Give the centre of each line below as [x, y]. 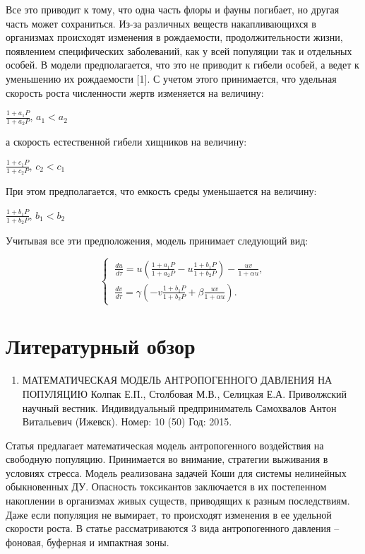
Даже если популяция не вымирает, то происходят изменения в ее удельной [169, 514]
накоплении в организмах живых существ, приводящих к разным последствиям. [178, 501]
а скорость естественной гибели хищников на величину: [126, 142]
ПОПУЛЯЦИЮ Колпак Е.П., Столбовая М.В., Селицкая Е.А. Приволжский [185, 393]
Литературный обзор [101, 346]
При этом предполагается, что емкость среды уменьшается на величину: [161, 191]
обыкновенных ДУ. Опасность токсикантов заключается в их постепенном [166, 487]
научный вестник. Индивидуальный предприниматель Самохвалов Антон [179, 407]
